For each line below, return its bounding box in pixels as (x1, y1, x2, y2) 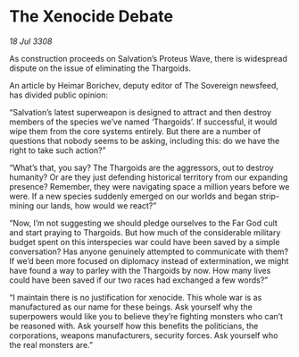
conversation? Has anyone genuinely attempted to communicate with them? (9, 246, 288, 257)
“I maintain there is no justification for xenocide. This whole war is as (9, 292, 262, 302)
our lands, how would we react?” (36, 200, 157, 211)
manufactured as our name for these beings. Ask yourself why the (9, 302, 253, 312)
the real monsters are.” (9, 339, 94, 350)
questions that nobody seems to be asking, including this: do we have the (9, 135, 280, 146)
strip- (259, 191, 279, 201)
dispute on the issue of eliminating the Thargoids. (9, 63, 192, 73)
